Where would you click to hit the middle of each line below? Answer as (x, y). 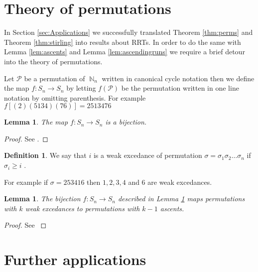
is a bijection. (126, 122)
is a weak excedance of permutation (148, 155)
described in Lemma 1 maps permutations (181, 199)
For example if (26, 182)
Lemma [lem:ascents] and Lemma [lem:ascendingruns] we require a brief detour (125, 52)
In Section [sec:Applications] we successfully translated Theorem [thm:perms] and (129, 32)
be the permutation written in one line (180, 88)
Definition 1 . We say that (45, 155)
